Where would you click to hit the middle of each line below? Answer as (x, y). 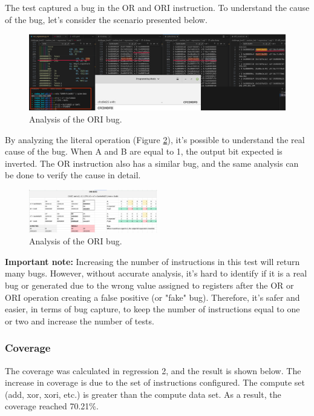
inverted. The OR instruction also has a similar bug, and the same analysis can (152, 163)
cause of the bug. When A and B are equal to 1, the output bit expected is (144, 151)
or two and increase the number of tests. (80, 320)
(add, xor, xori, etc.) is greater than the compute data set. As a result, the (143, 394)
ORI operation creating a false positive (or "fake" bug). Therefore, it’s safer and (152, 297)
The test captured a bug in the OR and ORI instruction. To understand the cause (157, 7)
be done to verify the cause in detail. (73, 175)
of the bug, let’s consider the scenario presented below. (106, 19)
